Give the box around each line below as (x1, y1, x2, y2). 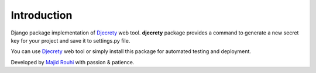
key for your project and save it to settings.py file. (11, 37, 130, 44)
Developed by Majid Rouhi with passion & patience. (11, 58, 135, 65)
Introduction (11, 9, 73, 22)
